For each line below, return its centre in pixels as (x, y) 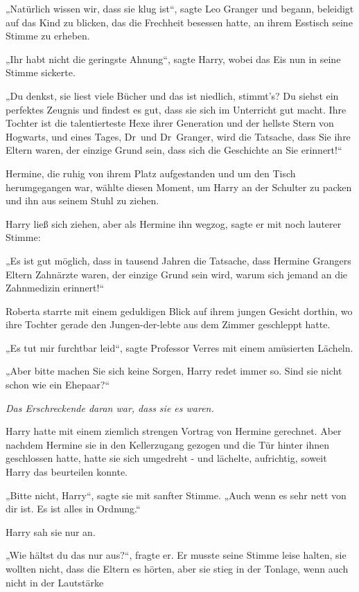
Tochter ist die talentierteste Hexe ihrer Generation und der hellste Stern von (170, 123)
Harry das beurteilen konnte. (67, 472)
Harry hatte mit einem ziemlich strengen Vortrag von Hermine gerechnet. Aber (174, 431)
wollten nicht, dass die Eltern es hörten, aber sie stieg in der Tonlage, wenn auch (177, 568)
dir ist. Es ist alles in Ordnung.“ (73, 509)
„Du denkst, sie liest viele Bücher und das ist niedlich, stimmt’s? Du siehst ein (172, 95)
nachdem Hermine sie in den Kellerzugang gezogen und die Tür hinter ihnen (167, 444)
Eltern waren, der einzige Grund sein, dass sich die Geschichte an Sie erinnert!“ (174, 150)
